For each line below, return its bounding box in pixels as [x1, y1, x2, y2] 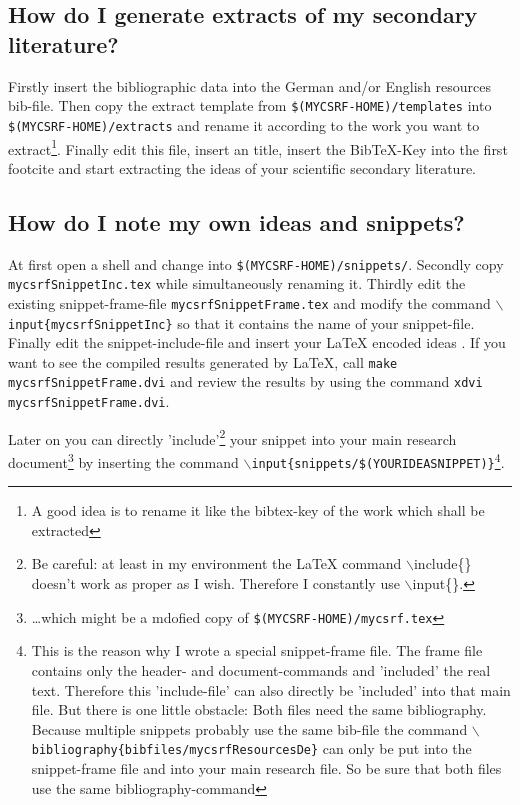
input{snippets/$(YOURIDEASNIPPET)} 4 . [251, 448, 505, 472]
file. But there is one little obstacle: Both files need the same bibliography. [31, 699, 487, 720]
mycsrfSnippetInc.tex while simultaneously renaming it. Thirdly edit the [8, 273, 466, 294]
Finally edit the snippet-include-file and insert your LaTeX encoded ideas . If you [8, 332, 506, 353]
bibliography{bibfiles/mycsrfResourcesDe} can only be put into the [31, 738, 472, 759]
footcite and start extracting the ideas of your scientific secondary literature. [8, 157, 476, 178]
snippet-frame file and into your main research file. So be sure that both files [31, 757, 502, 778]
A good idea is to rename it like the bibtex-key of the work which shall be [31, 500, 485, 521]
